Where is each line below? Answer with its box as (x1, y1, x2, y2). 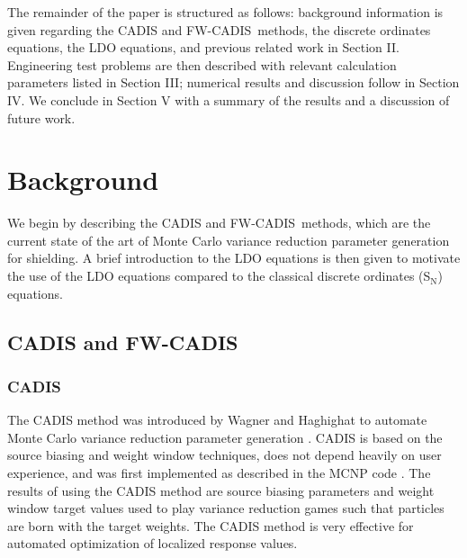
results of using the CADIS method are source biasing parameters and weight (7, 481, 435, 499)
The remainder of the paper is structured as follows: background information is (7, 3, 444, 21)
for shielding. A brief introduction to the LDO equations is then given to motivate (7, 248, 461, 267)
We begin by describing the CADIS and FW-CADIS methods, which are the (7, 213, 431, 232)
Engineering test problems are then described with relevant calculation (7, 55, 397, 74)
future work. (7, 108, 76, 127)
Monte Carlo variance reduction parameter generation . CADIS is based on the (7, 427, 443, 446)
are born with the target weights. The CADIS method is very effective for (7, 516, 414, 535)
